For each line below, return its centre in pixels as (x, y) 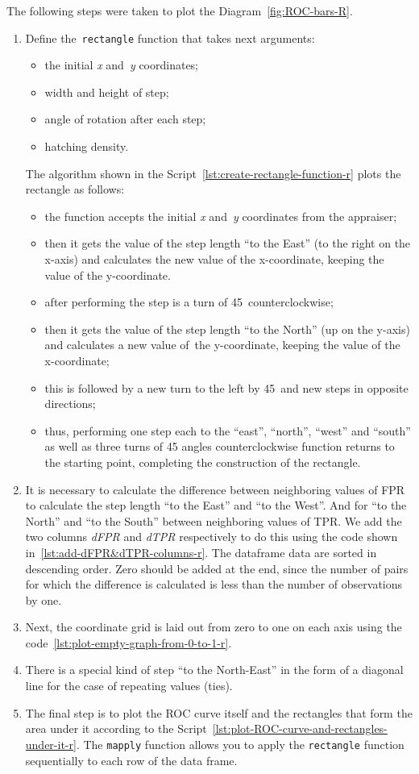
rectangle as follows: (75, 189)
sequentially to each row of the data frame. (131, 760)
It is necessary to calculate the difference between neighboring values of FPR (215, 489)
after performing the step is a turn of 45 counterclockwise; (189, 302)
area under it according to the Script (116, 728)
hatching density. (87, 146)
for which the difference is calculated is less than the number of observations (214, 584)
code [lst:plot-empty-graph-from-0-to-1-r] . (129, 642)
